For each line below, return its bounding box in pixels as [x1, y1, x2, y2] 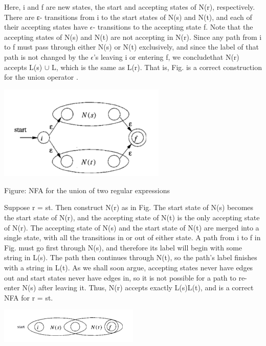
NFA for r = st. [4, 292, 53, 303]
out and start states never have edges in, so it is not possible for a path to [4, 272, 236, 283]
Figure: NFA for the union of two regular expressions [4, 184, 170, 195]
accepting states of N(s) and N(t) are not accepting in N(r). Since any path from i [4, 31, 262, 42]
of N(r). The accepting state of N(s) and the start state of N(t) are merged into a [4, 222, 259, 233]
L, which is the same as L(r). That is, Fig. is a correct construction [51, 61, 262, 72]
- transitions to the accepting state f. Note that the [93, 21, 253, 32]
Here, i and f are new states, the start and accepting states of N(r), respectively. [4, 2, 255, 12]
